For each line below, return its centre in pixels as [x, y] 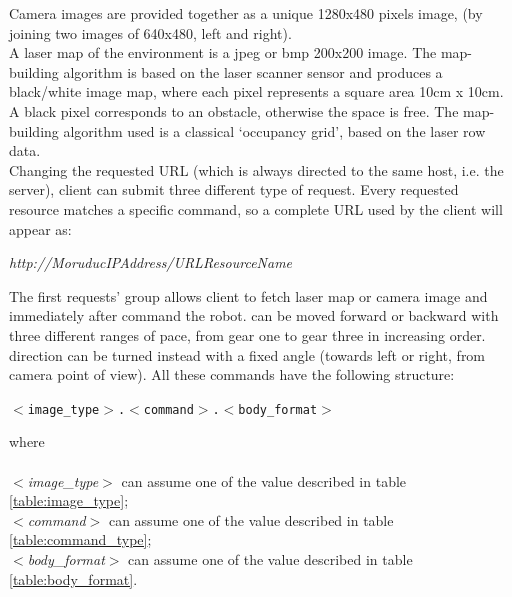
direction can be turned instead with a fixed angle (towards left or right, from [247, 354]
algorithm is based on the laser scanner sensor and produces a [253, 71]
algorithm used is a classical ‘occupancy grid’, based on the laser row [274, 130]
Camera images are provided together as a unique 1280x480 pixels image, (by [246, 13]
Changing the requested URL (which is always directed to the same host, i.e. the [256, 169]
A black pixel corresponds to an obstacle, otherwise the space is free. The [234, 110]
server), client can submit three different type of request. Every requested [234, 189]
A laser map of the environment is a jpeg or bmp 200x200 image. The [223, 52]
